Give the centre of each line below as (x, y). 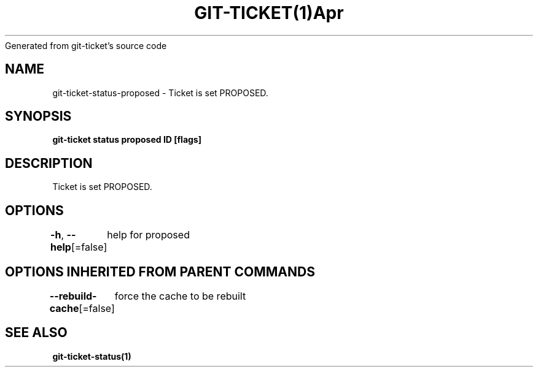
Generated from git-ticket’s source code (86, 45)
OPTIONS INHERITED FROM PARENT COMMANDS (160, 271)
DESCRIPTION (49, 163)
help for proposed (148, 235)
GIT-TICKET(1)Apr (269, 13)
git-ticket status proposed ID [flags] (127, 140)
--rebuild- (73, 296)
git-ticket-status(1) (92, 356)
